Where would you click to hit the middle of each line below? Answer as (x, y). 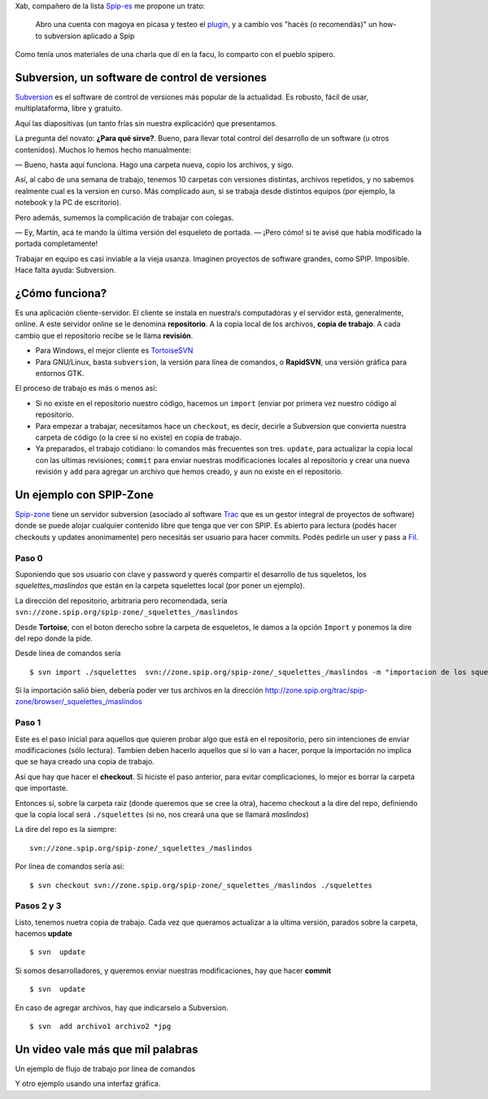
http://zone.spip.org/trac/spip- (316, 690)
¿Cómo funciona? (61, 293)
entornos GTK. (60, 374)
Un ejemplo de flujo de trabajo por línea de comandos (105, 1068)
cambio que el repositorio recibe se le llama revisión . (104, 335)
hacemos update (44, 934)
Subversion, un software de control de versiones (141, 77)
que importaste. (41, 788)
